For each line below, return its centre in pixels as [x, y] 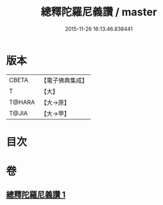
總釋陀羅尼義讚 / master [99, 12]
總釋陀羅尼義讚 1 [36, 195]
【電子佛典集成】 [64, 80]
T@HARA [22, 102]
